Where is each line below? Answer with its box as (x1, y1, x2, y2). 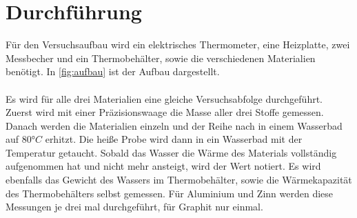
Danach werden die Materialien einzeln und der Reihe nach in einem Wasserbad (6, 118, 343, 132)
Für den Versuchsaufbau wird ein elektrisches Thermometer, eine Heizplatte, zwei (6, 37, 350, 52)
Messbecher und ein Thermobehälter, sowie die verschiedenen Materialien (6, 50, 316, 65)
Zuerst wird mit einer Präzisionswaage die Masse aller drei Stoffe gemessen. (6, 105, 324, 119)
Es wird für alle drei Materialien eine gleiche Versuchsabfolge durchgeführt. (6, 91, 323, 106)
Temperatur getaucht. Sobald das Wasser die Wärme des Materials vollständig (6, 145, 337, 159)
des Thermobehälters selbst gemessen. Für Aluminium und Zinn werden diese (6, 186, 334, 200)
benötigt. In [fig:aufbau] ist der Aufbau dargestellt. (6, 64, 220, 79)
